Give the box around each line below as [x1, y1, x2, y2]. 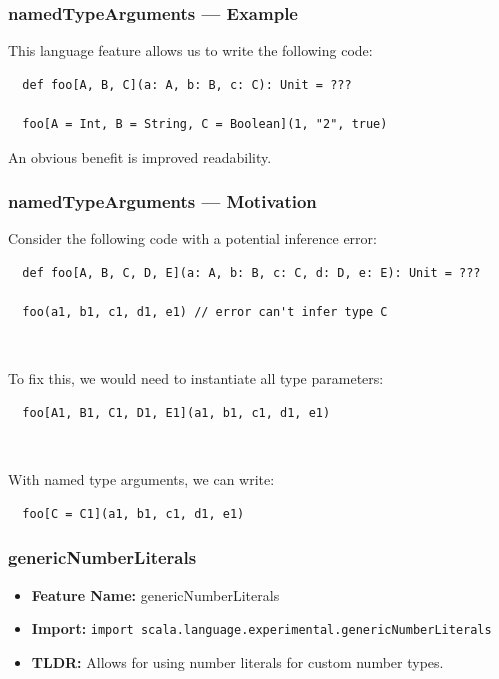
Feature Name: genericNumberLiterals [31, 584, 280, 605]
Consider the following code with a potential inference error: [8, 228, 377, 249]
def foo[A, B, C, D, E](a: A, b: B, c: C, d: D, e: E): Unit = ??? [22, 266, 481, 280]
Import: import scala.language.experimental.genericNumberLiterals [31, 618, 492, 639]
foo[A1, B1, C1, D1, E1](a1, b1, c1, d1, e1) [22, 405, 331, 420]
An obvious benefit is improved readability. [8, 146, 272, 167]
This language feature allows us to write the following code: [8, 40, 373, 61]
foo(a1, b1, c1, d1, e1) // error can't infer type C [22, 305, 388, 320]
